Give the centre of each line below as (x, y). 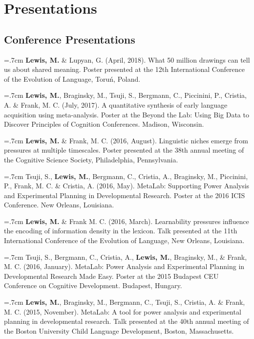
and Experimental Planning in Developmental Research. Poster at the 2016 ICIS (125, 195)
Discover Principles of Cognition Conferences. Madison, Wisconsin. (104, 124)
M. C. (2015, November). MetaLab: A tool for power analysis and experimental (123, 311)
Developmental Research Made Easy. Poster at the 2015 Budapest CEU (111, 276)
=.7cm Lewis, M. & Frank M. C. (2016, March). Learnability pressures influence (127, 221)
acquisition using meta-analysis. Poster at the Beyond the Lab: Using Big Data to (127, 114)
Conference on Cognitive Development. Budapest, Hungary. (93, 285)
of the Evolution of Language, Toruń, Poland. (72, 79)
